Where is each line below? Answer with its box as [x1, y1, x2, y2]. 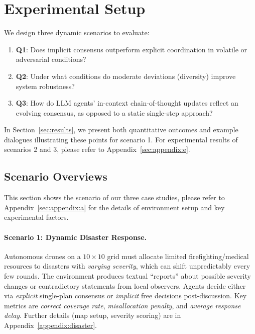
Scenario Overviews [4, 169, 107, 184]
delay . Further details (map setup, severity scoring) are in [4, 310, 181, 320]
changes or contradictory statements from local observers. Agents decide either [4, 280, 246, 291]
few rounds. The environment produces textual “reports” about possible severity [4, 271, 251, 281]
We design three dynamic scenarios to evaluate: [4, 27, 150, 38]
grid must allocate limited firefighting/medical [107, 251, 249, 261]
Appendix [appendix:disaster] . [4, 320, 97, 330]
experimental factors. [4, 212, 69, 222]
